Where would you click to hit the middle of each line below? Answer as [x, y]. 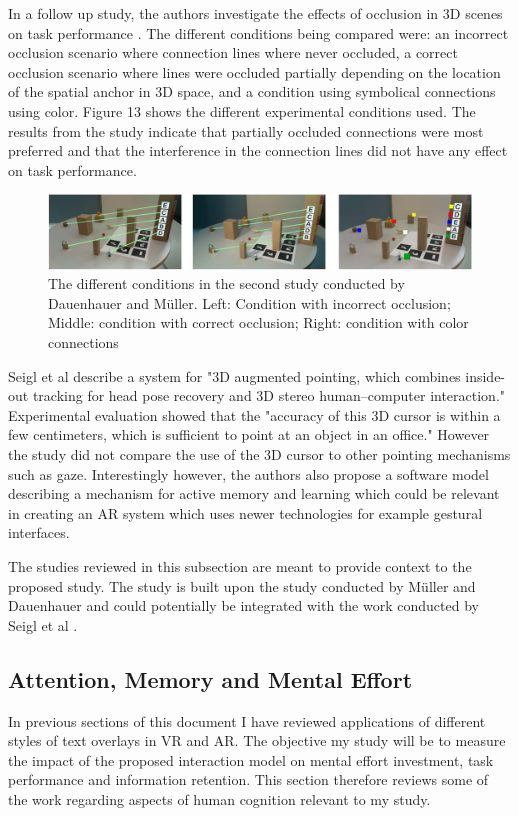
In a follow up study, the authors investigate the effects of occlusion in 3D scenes [255, 13]
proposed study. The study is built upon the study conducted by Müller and [242, 585]
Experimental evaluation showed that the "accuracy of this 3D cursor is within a [254, 414]
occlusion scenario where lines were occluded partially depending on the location [254, 71]
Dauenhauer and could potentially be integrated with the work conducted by [243, 605]
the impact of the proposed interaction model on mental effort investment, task [251, 759]
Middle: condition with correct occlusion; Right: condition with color [258, 322]
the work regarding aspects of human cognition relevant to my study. [219, 798]
